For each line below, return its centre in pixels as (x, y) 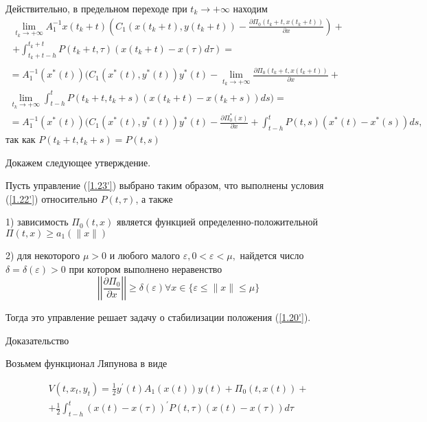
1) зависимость (37, 222)
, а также (154, 198)
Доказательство (37, 340)
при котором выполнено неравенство (146, 268)
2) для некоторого (43, 255)
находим (250, 8)
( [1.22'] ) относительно (51, 198)
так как (21, 138)
